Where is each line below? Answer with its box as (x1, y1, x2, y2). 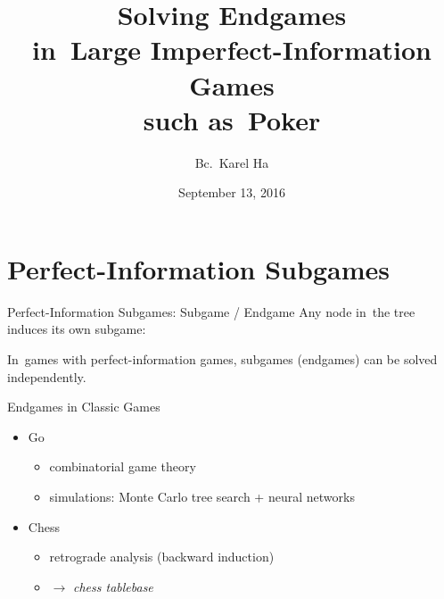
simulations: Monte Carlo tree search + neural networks (49, 487, 355, 505)
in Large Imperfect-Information (31, 31, 432, 68)
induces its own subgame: (7, 320, 146, 338)
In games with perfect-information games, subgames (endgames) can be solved (7, 350, 438, 368)
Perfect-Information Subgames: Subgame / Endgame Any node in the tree (7, 302, 415, 320)
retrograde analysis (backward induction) (49, 547, 275, 566)
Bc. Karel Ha (194, 153, 269, 171)
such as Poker (143, 101, 321, 137)
